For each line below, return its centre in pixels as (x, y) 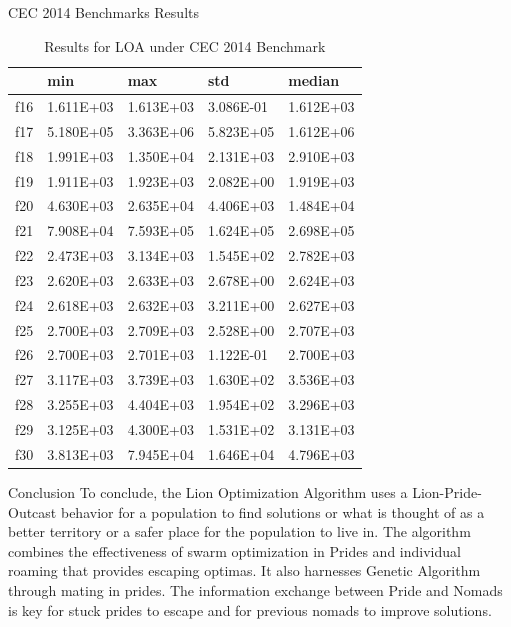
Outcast (32, 511)
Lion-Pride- (447, 491)
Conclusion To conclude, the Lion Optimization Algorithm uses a (208, 491)
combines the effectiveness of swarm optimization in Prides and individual (234, 550)
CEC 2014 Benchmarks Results (103, 12)
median (314, 80)
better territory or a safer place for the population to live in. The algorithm (239, 531)
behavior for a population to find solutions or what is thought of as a (272, 511)
